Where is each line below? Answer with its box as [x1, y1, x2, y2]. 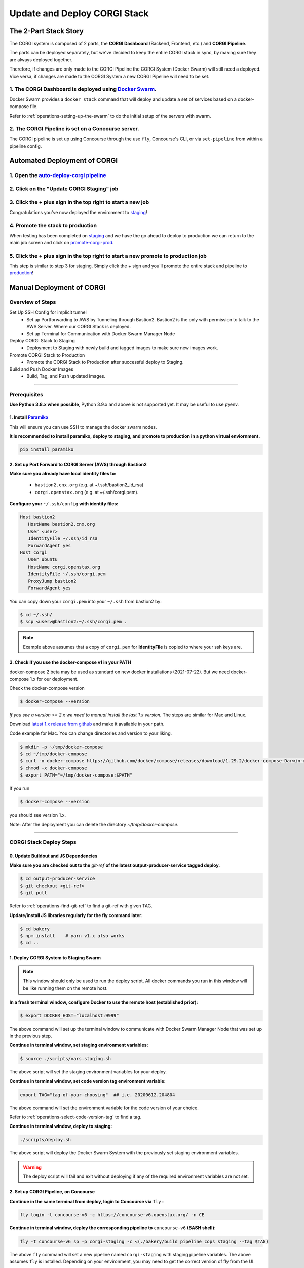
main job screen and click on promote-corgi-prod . [9, 239, 114, 245]
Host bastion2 [20, 514, 55, 520]
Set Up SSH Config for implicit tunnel [9, 309, 87, 315]
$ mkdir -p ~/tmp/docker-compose [20, 744, 103, 750]
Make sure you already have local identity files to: [9, 470, 117, 476]
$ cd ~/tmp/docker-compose [20, 751, 87, 757]
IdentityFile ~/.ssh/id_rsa [28, 536, 98, 541]
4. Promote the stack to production [9, 222, 97, 229]
